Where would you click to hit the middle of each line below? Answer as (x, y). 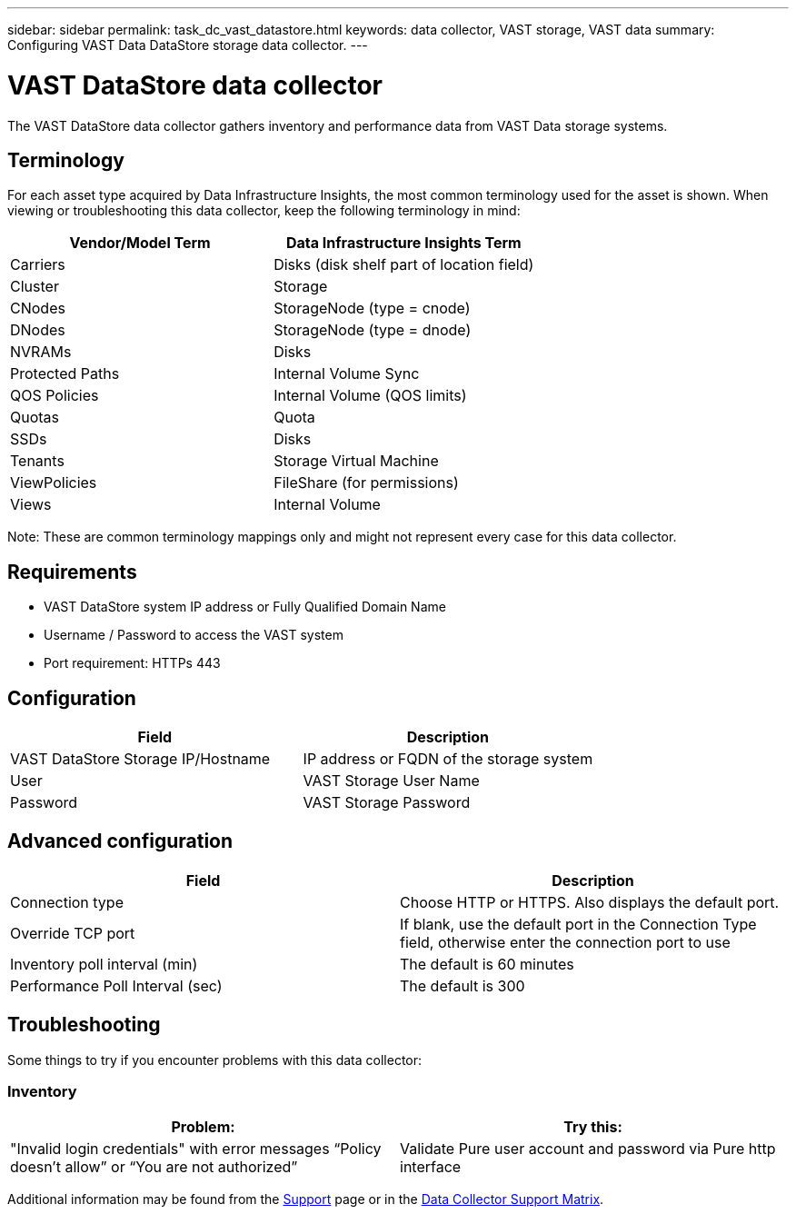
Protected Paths (65, 374)
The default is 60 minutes (487, 964)
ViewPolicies (54, 483)
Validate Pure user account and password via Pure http (588, 1149)
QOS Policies (55, 396)
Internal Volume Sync (347, 374)
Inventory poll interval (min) (104, 964)
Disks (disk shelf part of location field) (404, 265)
